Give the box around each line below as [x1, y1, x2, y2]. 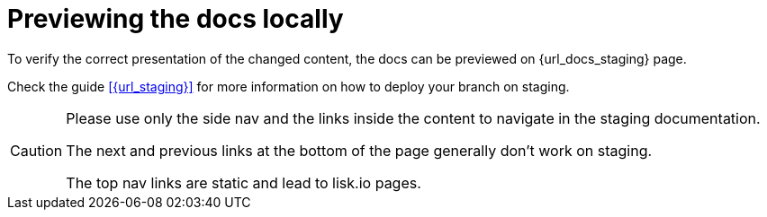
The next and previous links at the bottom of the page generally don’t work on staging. [66, 141, 653, 160]
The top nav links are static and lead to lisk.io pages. [66, 173, 421, 192]
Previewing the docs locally [7, 4, 344, 34]
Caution [10, 141, 63, 160]
